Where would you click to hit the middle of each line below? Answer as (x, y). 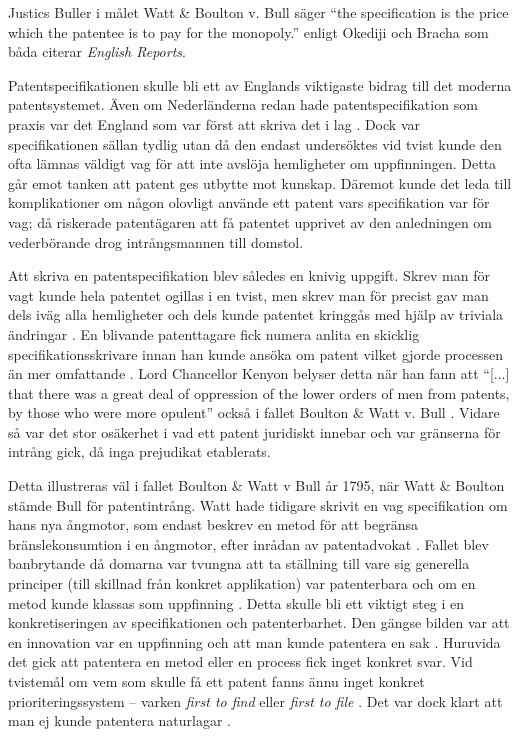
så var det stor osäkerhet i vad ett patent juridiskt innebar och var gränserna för (254, 431)
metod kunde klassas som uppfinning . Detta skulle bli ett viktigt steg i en (236, 602)
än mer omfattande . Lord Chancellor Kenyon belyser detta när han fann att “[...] (259, 373)
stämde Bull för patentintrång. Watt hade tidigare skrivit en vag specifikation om (258, 504)
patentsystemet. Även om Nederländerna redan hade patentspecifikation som (243, 104)
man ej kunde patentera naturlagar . (119, 720)
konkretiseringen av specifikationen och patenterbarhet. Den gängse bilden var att (259, 622)
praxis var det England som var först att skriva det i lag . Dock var (214, 123)
